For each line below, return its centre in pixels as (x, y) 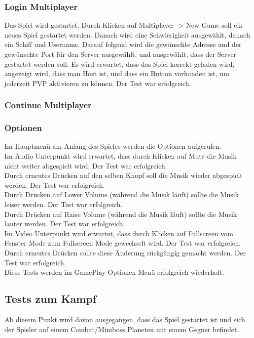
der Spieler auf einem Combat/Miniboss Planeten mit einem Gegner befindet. (122, 329)
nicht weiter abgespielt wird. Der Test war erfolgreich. (86, 165)
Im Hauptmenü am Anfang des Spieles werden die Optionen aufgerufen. (113, 146)
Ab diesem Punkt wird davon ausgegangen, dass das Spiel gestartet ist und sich (125, 319)
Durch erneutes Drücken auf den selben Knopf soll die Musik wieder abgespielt (124, 175)
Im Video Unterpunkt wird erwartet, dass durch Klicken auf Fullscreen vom (119, 233)
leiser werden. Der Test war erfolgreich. (64, 204)
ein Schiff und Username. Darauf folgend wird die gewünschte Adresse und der (123, 44)
